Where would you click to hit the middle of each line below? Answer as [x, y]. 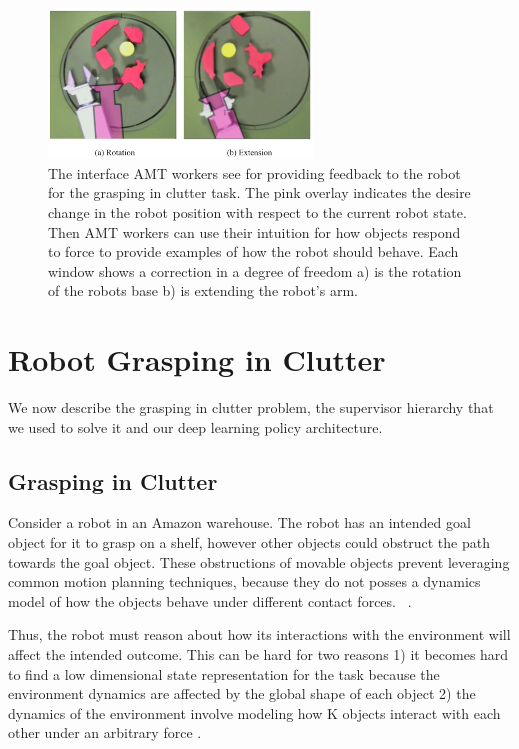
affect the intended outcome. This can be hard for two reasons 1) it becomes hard [258, 654]
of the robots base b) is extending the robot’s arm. [203, 290]
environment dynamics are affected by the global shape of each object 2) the [242, 693]
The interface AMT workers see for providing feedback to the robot [254, 172]
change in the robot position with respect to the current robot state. [257, 211]
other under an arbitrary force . [105, 732]
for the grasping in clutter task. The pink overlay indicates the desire [259, 192]
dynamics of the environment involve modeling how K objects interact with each [254, 712]
